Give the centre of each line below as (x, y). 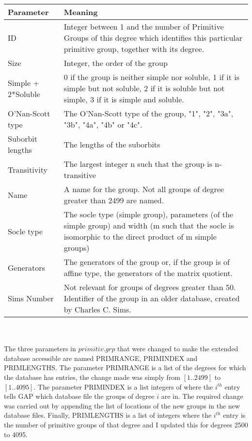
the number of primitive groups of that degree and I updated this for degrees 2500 (126, 424)
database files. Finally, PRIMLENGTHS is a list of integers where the (108, 415)
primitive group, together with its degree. (134, 49)
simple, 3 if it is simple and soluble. (124, 99)
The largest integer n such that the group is (138, 164)
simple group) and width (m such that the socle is (149, 225)
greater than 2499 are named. (114, 200)
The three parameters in (40, 349)
